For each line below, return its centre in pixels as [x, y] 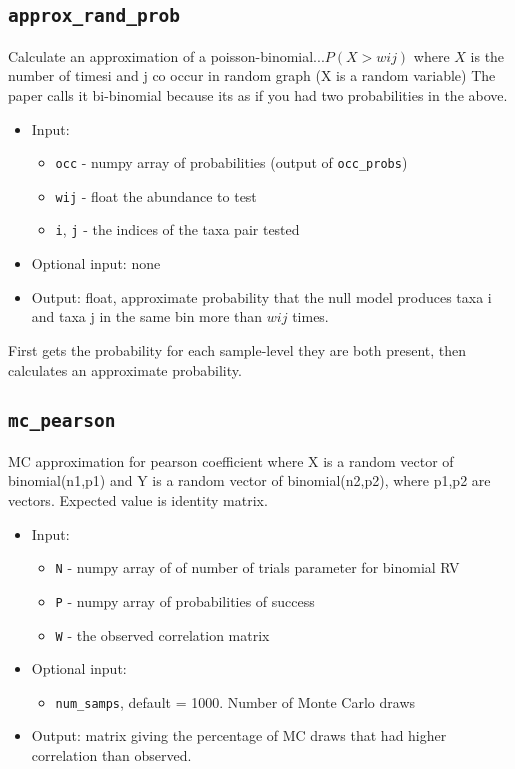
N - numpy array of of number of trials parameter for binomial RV [257, 567]
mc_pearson [62, 421]
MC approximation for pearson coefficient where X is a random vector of [231, 460]
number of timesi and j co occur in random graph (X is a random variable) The [252, 75]
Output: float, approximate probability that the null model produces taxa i [261, 296]
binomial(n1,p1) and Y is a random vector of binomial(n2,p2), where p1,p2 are [249, 480]
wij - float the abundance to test [156, 195]
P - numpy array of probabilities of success [185, 600]
